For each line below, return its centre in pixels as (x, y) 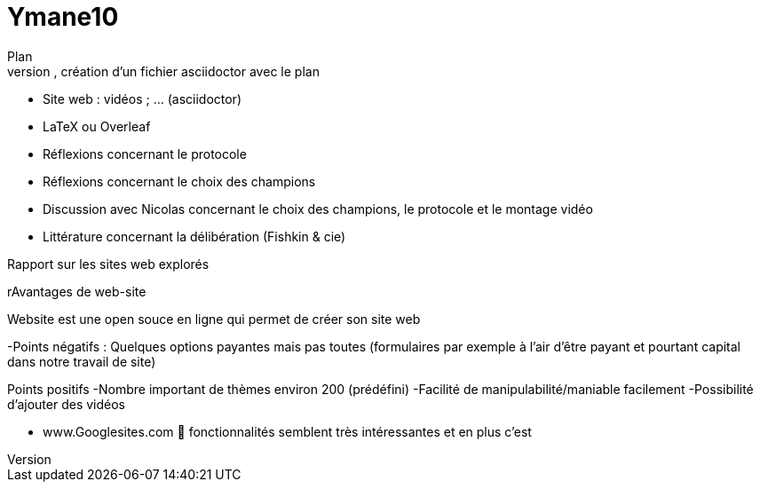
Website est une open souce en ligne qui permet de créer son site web (214, 319)
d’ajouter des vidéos (67, 404)
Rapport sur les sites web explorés (108, 264)
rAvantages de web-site (77, 291)
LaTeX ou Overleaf (97, 126)
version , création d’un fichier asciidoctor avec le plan (163, 71)
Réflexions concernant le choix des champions (179, 181)
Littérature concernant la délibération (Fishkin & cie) (194, 236)
